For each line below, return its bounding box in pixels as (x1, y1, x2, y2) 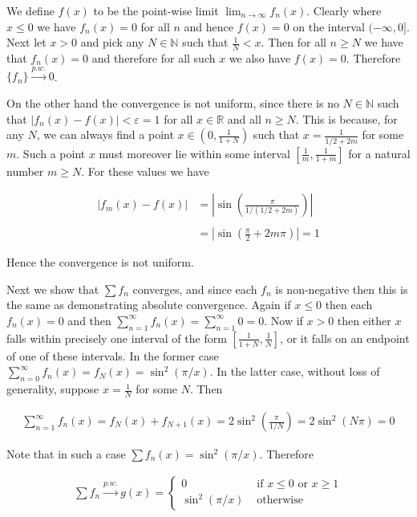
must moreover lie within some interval (99, 145, 290, 161)
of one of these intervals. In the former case (6, 347, 219, 364)
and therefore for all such (91, 50, 216, 67)
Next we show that (6, 280, 99, 297)
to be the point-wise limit (93, 2, 219, 18)
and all (227, 110, 261, 127)
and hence (184, 18, 233, 35)
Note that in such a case (6, 446, 126, 462)
